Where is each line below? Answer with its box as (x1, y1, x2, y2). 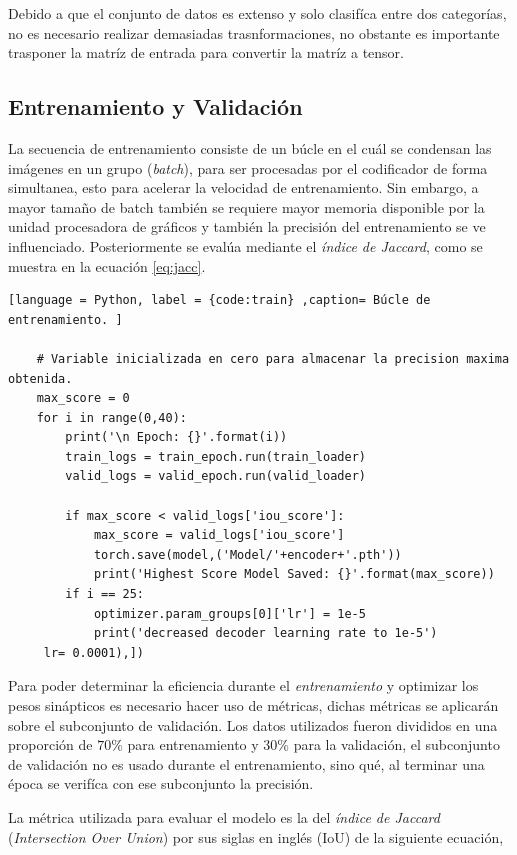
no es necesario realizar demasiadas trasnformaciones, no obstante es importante (8, 22, 500, 43)
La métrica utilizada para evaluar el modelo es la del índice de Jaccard (8, 806, 440, 827)
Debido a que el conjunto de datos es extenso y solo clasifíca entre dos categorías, (8, 3, 507, 23)
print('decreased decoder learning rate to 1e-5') (93, 626, 438, 641)
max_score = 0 (36, 391, 130, 406)
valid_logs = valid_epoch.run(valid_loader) (65, 469, 366, 484)
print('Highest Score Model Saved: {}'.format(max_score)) (93, 567, 495, 582)
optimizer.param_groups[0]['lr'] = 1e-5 (93, 606, 366, 621)
